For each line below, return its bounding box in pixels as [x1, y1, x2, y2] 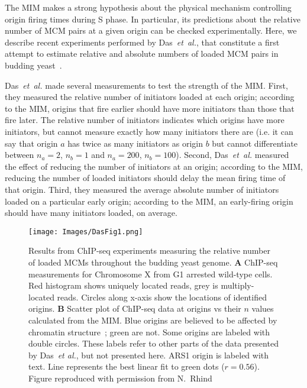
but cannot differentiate [212, 137, 298, 149]
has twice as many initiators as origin [67, 137, 203, 149]
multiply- [221, 279, 254, 292]
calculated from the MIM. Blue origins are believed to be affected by [28, 313, 277, 326]
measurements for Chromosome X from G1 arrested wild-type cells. [28, 267, 273, 280]
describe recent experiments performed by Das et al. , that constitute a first [5, 35, 280, 48]
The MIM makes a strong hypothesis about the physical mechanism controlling [5, 1, 292, 13]
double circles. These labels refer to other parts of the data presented [28, 337, 279, 350]
